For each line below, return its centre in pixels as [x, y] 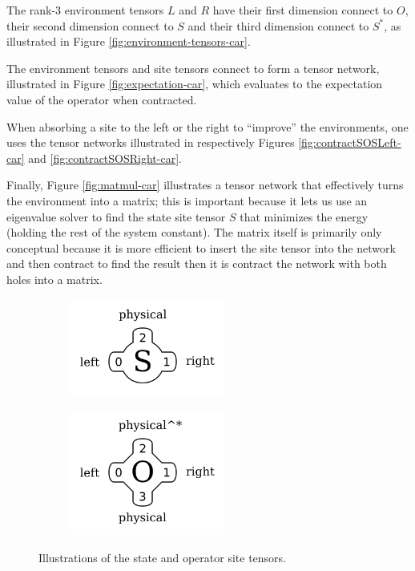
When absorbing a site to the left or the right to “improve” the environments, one [207, 126]
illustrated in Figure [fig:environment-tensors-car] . [129, 41]
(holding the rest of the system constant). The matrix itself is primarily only [194, 232]
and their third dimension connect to [278, 25]
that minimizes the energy [304, 216]
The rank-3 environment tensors [85, 10]
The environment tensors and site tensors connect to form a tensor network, [193, 68]
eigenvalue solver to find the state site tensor [116, 216]
